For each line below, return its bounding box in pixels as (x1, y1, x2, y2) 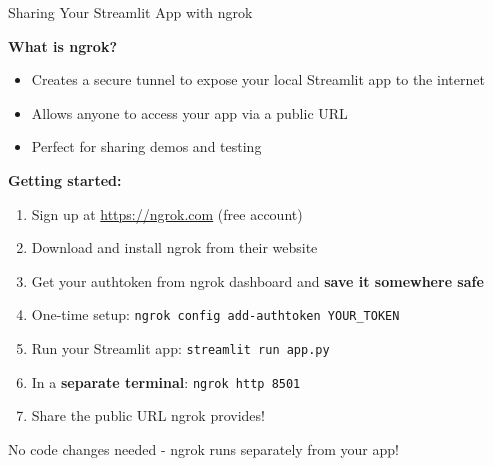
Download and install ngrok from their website (31, 237, 318, 258)
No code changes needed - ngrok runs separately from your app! (8, 438, 399, 459)
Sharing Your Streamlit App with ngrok (8, 2, 253, 22)
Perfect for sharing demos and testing (31, 136, 262, 157)
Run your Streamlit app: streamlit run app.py (31, 338, 330, 358)
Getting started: (8, 169, 122, 190)
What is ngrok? (8, 35, 118, 56)
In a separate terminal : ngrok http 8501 (31, 371, 301, 392)
